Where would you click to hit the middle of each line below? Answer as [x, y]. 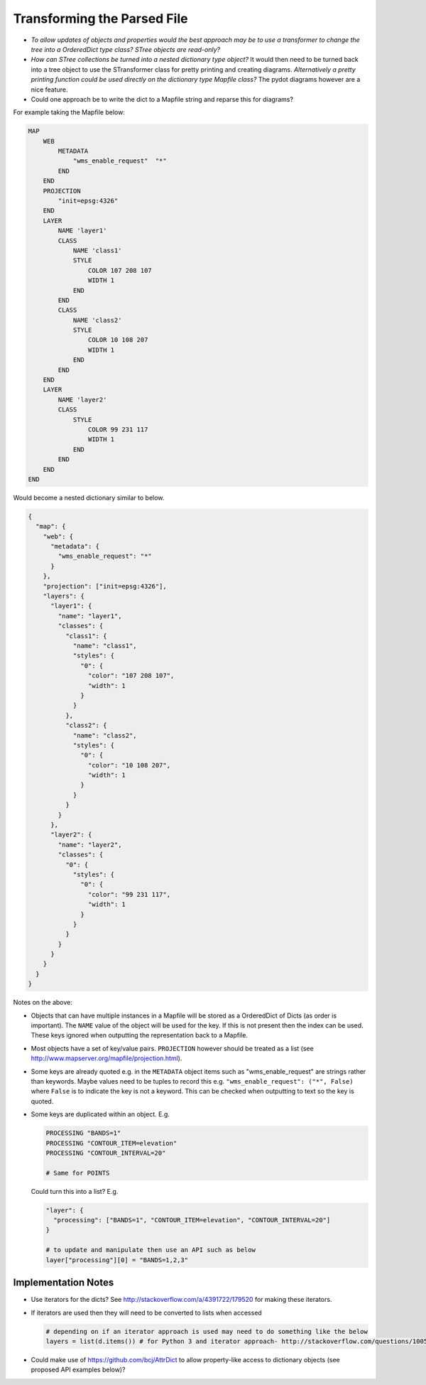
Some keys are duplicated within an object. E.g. [100, 1114]
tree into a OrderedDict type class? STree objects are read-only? [125, 49]
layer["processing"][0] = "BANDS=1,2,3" [117, 1260]
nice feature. [49, 90]
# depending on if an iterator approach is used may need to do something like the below [207, 1331]
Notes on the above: [43, 1003]
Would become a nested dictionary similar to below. [89, 497]
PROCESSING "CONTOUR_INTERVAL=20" [106, 1153]
